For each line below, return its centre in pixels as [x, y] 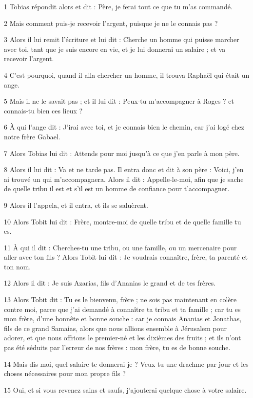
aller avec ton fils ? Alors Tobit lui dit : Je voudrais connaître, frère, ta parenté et [126, 257]
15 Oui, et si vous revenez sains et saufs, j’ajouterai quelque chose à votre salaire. [125, 389]
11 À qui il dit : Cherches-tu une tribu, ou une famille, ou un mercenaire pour [120, 247]
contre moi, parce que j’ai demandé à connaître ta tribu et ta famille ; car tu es [122, 309]
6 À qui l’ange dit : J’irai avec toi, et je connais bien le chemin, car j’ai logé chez [124, 127]
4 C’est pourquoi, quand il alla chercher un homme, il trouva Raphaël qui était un [127, 75]
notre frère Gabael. [32, 136]
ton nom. [18, 266]
